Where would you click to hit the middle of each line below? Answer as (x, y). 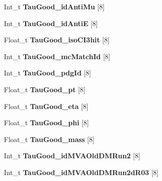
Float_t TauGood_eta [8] (46, 106)
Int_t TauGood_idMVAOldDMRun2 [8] (72, 156)
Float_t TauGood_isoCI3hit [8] (57, 40)
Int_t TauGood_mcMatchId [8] (57, 56)
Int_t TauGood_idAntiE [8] (51, 23)
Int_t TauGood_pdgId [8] (48, 73)
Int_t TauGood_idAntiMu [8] (54, 6)
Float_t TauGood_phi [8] (47, 123)
